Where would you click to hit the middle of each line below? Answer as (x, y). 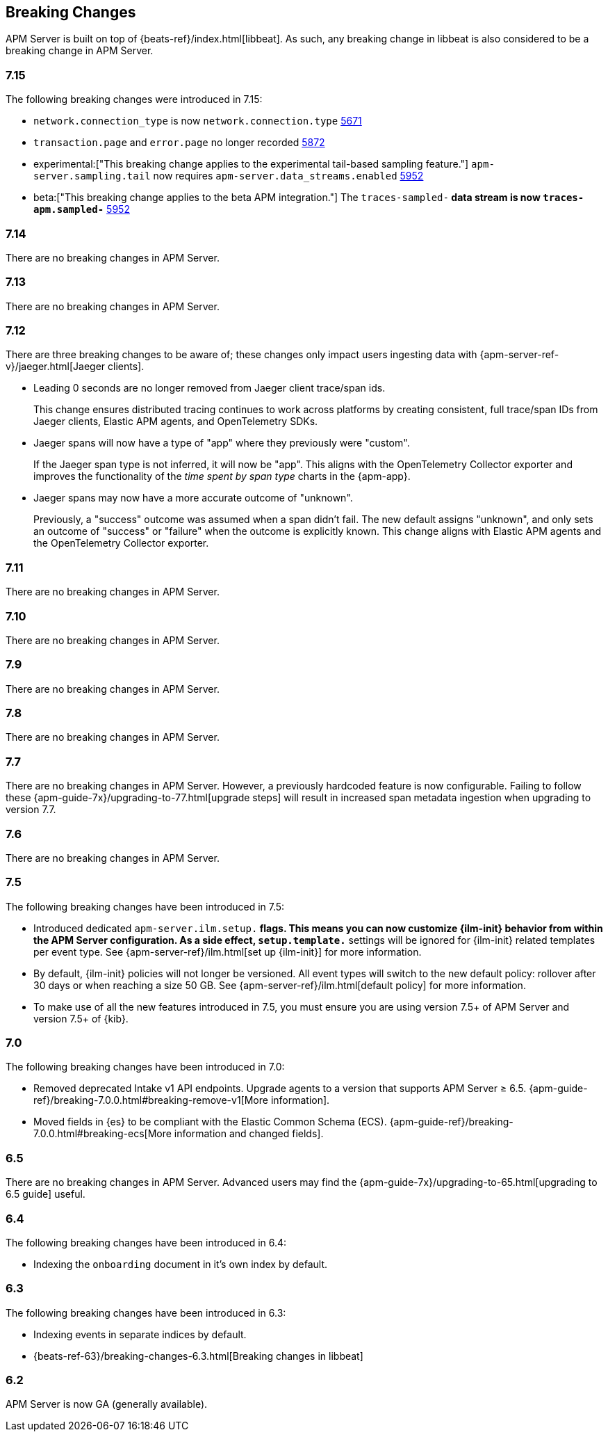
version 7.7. (31, 810)
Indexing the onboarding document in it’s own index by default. (181, 1264)
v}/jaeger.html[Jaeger (56, 367)
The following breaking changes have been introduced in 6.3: (146, 1312)
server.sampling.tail (92, 176)
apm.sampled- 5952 (82, 209)
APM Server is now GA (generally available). (107, 1404)
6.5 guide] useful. (46, 1194)
